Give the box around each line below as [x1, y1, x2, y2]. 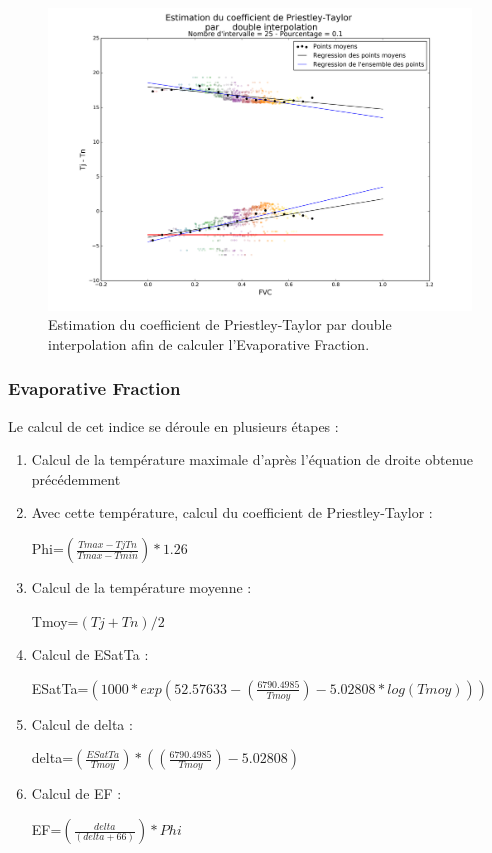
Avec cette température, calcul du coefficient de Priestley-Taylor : [31, 502, 433, 523]
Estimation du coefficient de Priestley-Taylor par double [48, 314, 392, 335]
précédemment [31, 468, 121, 489]
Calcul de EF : [31, 783, 122, 804]
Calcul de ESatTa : [31, 644, 149, 665]
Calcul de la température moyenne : [31, 577, 252, 598]
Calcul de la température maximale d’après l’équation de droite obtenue [31, 449, 474, 470]
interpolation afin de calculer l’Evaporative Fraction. [48, 333, 370, 354]
